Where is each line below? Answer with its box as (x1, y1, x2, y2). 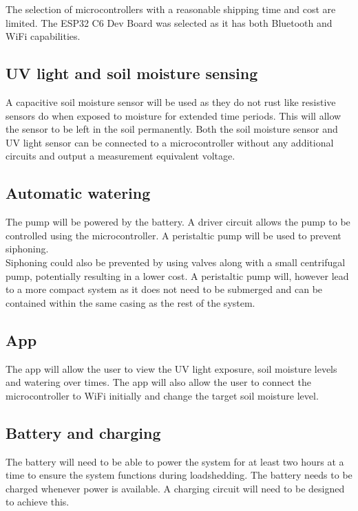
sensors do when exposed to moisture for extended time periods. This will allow (6, 108, 341, 122)
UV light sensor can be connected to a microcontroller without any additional (6, 135, 334, 149)
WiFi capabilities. (6, 29, 81, 43)
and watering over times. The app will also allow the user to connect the (6, 375, 312, 389)
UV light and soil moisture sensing (6, 63, 258, 84)
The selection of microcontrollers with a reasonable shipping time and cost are (6, 2, 336, 16)
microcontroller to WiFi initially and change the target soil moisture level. (6, 388, 319, 402)
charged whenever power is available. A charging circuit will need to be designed (6, 481, 345, 495)
